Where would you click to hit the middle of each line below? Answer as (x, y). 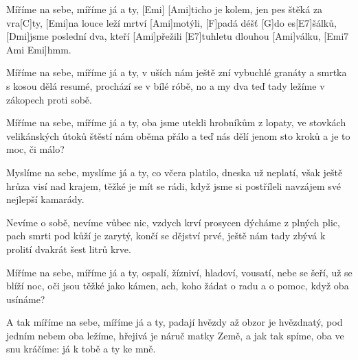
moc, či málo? (35, 149)
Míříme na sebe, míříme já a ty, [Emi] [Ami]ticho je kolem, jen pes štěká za (165, 9)
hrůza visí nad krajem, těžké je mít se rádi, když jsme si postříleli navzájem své (174, 185)
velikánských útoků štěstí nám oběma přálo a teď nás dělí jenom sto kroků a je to (178, 135)
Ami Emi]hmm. (39, 49)
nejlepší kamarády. (45, 199)
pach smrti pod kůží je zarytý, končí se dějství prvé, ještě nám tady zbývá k (166, 236)
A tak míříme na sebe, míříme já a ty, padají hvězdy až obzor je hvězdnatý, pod (175, 322)
